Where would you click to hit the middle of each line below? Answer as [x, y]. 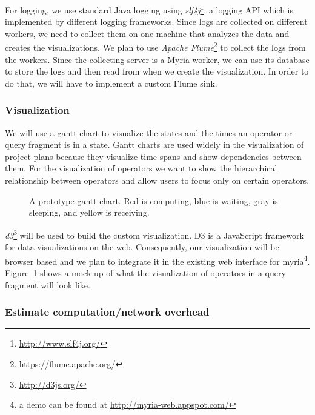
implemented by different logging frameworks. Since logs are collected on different [156, 22]
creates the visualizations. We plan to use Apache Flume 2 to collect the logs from [155, 47]
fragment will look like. [48, 284]
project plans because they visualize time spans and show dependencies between [153, 156]
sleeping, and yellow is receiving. [89, 212]
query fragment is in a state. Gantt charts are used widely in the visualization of [154, 144]
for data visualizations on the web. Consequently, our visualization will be [142, 247]
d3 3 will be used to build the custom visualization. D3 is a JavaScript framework [154, 234]
